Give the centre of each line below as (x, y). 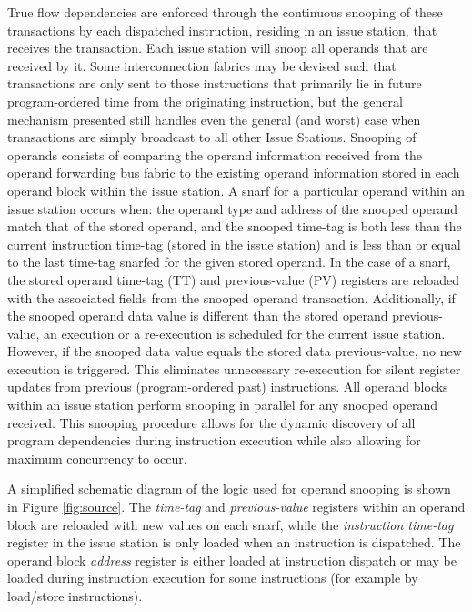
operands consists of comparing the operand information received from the (215, 154)
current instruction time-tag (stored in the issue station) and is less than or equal (234, 244)
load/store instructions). (75, 596)
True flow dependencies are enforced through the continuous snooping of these (225, 12)
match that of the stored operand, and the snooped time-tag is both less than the (235, 226)
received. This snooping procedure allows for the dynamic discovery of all (211, 422)
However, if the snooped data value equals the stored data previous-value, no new (235, 351)
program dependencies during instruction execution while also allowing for (214, 440)
